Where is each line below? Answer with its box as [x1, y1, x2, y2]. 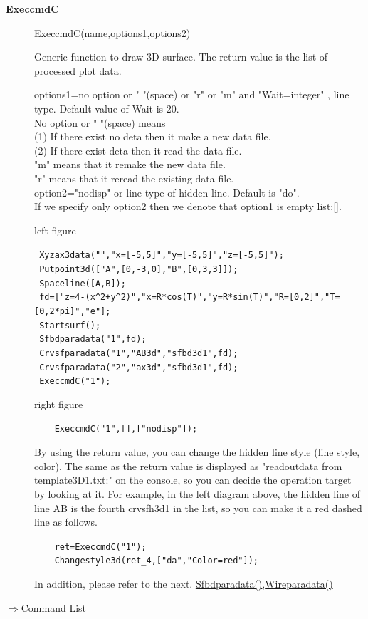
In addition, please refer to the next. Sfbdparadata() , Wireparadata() [34, 576, 333, 591]
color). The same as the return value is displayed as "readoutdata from [34, 458, 342, 473]
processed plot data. [34, 63, 122, 78]
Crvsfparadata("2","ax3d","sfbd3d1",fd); [39, 362, 238, 373]
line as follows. [34, 514, 98, 529]
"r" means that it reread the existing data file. [34, 170, 234, 185]
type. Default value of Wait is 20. [34, 100, 179, 115]
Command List [21, 600, 87, 615]
